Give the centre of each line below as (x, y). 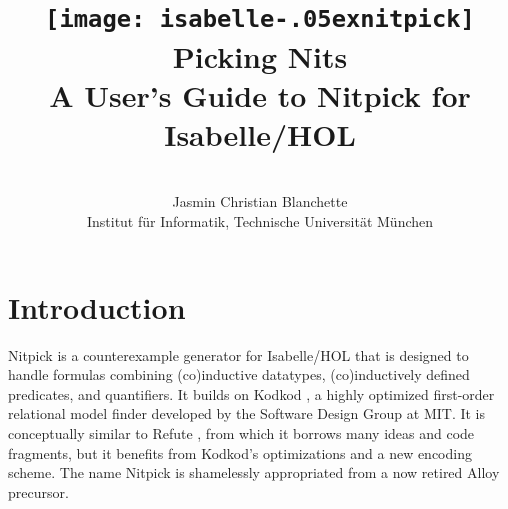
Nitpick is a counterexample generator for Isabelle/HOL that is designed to (238, 354)
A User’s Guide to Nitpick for (260, 94)
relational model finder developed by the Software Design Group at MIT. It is (247, 413)
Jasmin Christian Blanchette (260, 201)
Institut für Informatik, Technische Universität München (260, 221)
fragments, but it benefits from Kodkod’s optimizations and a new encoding (240, 452)
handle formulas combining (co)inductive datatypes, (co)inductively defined (239, 374)
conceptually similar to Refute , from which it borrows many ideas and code (241, 432)
